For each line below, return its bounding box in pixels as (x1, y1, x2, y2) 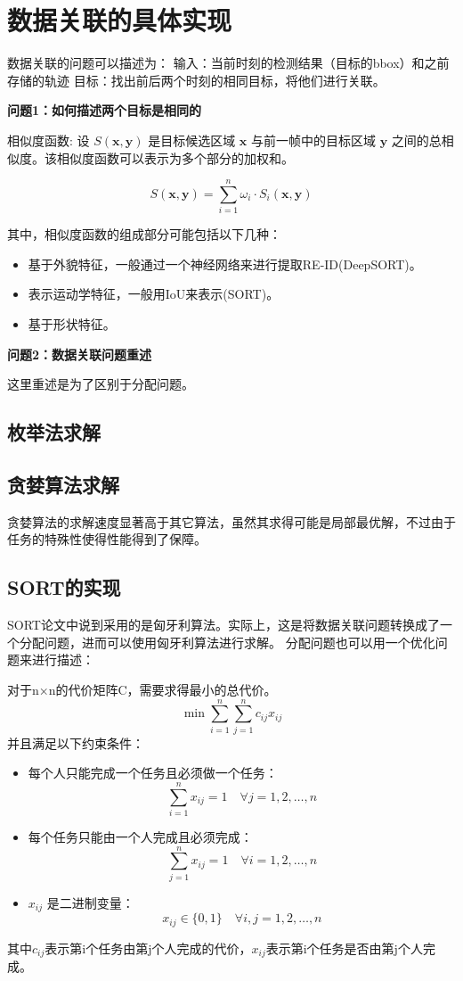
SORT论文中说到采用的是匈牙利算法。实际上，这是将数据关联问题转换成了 (7, 615, 440, 634)
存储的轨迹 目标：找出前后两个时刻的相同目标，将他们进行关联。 (7, 70, 386, 89)
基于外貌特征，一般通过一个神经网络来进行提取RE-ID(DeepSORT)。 (28, 254, 422, 273)
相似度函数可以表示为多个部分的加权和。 (56, 148, 294, 167)
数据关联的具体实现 (7, 2, 232, 38)
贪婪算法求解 (7, 470, 119, 498)
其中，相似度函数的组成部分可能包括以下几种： (7, 225, 281, 243)
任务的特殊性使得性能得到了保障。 (7, 530, 207, 548)
